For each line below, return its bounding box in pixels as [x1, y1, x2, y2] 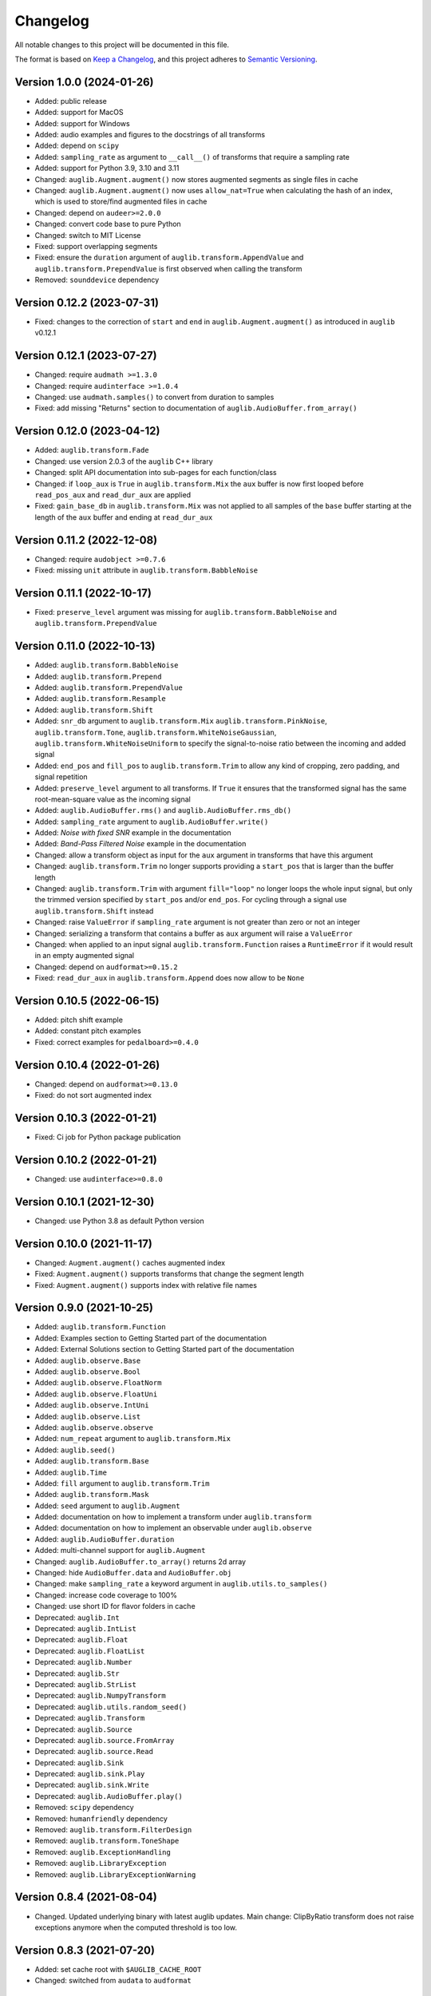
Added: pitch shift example [34, 1015, 124, 1025]
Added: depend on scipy [34, 141, 120, 151]
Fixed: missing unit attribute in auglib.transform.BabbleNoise [34, 565, 259, 575]
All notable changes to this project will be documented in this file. [14, 40, 230, 50]
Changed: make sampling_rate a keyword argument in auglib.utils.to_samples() [34, 1579, 328, 1589]
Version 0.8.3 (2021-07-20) [14, 1943, 156, 1957]
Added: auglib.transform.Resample [34, 694, 167, 703]
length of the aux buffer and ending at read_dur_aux [34, 512, 213, 522]
